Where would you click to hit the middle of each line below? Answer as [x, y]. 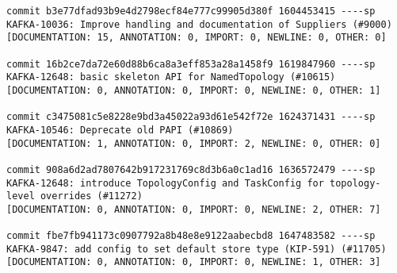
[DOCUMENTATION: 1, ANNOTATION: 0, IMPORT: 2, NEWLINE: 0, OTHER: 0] [194, 143]
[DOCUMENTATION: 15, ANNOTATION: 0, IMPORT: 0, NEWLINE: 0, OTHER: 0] [197, 38]
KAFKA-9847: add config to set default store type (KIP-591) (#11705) [197, 249]
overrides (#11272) [91, 196]
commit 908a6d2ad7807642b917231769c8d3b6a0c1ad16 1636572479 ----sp [191, 169]
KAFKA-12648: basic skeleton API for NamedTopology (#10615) [171, 77]
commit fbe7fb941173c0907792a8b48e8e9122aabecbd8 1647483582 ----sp [191, 236]
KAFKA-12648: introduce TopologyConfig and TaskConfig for [165, 183]
